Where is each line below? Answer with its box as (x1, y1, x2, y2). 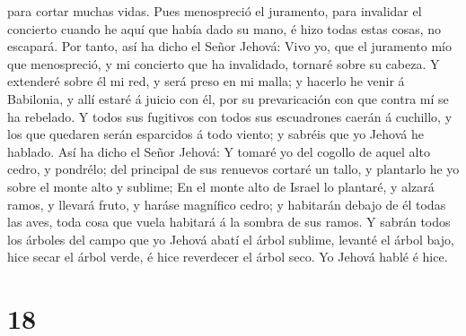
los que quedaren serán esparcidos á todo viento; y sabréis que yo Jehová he (7, 125, 424, 143)
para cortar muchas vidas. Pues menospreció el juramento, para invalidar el (7, 2, 422, 20)
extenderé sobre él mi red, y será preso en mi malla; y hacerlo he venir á (7, 72, 405, 90)
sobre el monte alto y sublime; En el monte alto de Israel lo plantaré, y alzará (7, 177, 435, 195)
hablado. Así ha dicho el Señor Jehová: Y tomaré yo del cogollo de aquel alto (7, 142, 430, 160)
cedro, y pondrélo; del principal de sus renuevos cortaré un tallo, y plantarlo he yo (7, 159, 460, 178)
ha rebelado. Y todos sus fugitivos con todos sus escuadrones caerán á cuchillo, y (7, 107, 453, 125)
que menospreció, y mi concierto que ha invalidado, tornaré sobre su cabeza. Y (7, 54, 440, 73)
